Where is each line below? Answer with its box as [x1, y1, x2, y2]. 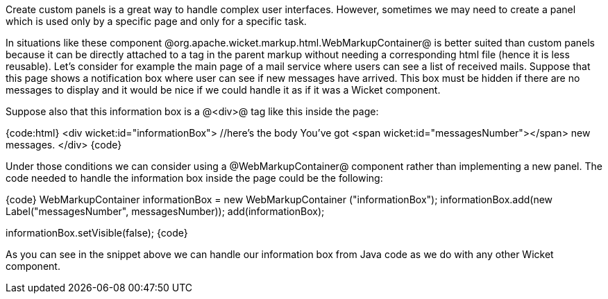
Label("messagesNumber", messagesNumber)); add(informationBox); [6, 205, 325, 217]
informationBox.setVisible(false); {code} [6, 227, 188, 239]
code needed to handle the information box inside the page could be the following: [6, 172, 383, 184]
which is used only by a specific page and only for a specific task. [6, 15, 307, 27]
